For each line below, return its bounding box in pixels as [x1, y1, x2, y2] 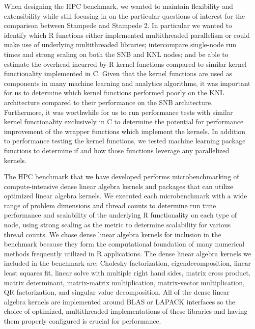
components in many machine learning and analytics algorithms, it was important [4, 78, 251, 88]
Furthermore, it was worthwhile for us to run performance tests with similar [4, 107, 233, 117]
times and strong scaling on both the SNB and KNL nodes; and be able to [4, 49, 228, 59]
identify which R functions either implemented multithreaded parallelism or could [4, 29, 250, 40]
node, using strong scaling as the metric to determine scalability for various [4, 219, 231, 230]
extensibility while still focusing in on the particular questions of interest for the [4, 10, 245, 21]
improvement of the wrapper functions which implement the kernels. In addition [4, 126, 246, 136]
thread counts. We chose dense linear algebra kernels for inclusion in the [4, 229, 221, 239]
